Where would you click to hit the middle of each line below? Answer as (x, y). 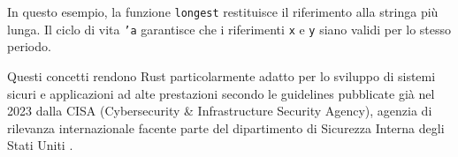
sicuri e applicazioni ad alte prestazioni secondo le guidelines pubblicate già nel (221, 93)
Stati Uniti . (40, 145)
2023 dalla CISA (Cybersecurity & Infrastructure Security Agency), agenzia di (220, 111)
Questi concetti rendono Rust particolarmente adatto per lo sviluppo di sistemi (221, 75)
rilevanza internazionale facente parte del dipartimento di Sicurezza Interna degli (226, 127)
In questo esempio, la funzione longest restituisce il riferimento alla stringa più (223, 11)
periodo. (29, 46)
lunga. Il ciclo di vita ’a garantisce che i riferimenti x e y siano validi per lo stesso (229, 29)
